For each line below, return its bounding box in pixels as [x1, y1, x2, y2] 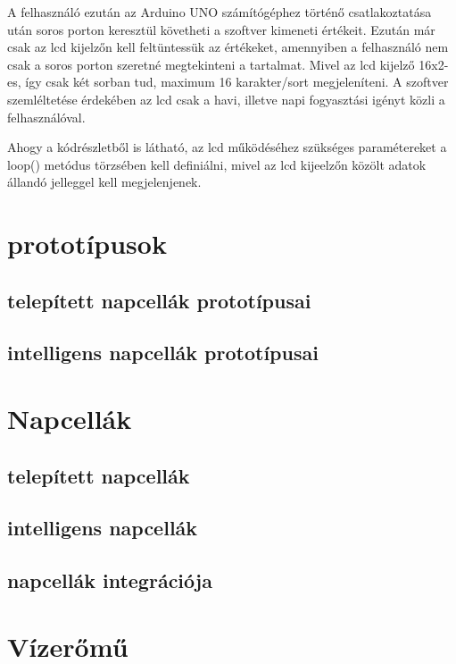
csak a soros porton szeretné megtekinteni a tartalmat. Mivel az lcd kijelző [7, 55, 415, 73]
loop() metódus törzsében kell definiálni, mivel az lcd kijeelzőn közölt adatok [7, 155, 427, 173]
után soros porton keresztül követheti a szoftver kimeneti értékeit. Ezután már [7, 20, 435, 38]
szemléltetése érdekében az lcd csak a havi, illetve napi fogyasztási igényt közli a [7, 89, 445, 108]
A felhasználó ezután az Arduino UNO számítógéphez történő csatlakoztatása [7, 3, 432, 21]
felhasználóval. [7, 107, 86, 126]
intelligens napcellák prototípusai [7, 339, 319, 366]
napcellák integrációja [7, 567, 212, 594]
